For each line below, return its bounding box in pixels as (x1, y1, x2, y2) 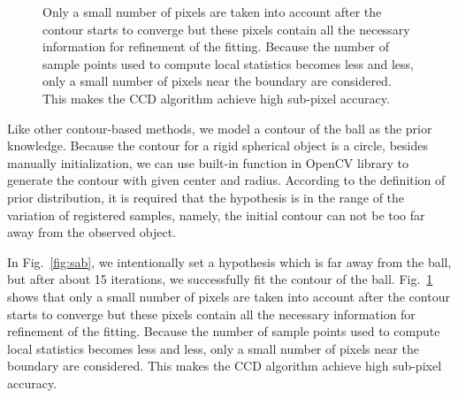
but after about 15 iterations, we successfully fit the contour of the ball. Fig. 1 (7, 270, 433, 288)
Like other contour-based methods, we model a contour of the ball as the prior (7, 119, 432, 137)
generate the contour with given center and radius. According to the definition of (7, 171, 446, 189)
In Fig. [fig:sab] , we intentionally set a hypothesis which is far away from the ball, (7, 252, 452, 271)
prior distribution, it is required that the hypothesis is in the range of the (7, 188, 405, 206)
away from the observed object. (7, 223, 177, 241)
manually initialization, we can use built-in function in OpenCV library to (7, 153, 409, 172)
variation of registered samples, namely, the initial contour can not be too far (7, 205, 425, 224)
